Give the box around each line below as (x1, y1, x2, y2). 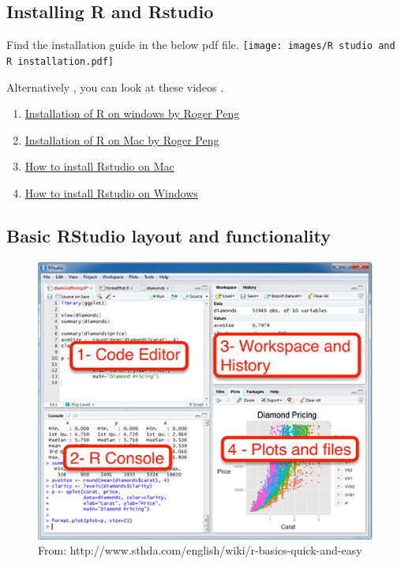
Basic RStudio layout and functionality (6, 223, 332, 247)
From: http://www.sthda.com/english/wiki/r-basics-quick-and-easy (38, 542, 362, 558)
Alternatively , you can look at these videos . (6, 78, 224, 95)
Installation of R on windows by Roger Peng (24, 105, 240, 122)
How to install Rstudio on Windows (24, 184, 198, 201)
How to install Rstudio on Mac (24, 158, 174, 175)
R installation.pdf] (6, 55, 114, 67)
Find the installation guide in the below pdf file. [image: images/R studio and (6, 36, 395, 53)
